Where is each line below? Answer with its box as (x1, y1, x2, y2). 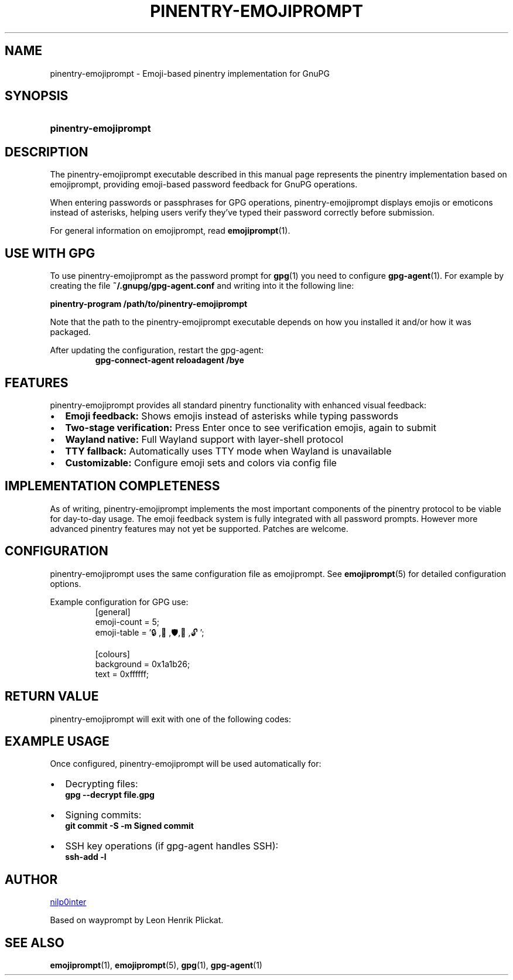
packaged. (50, 327, 91, 337)
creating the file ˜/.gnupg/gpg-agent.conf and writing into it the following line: (50, 281, 354, 291)
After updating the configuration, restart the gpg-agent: (50, 345, 264, 356)
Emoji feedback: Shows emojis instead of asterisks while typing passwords (65, 409, 399, 422)
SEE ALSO (5, 935, 64, 950)
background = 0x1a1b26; (95, 658, 190, 669)
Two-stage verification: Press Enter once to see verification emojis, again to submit (65, 421, 436, 433)
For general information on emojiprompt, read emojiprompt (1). (50, 226, 290, 236)
